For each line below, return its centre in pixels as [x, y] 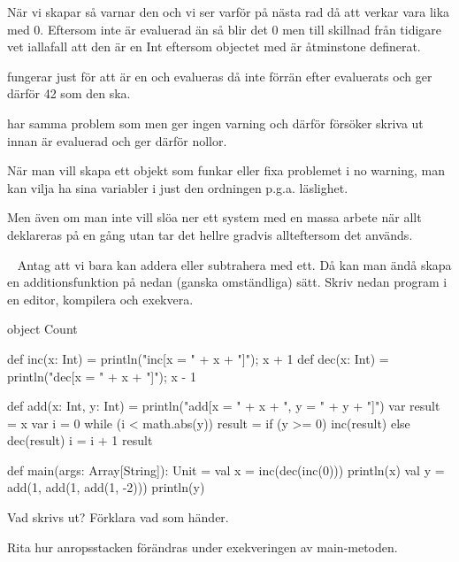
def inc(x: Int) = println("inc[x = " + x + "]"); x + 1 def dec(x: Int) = [198, 358]
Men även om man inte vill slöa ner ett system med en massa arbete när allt [214, 217]
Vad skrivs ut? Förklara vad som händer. [118, 517]
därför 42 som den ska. [69, 93]
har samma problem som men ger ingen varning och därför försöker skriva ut [215, 123]
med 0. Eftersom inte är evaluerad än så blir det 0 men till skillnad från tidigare [225, 29]
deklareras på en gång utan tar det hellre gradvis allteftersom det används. [210, 234]
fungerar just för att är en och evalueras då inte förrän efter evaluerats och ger [220, 76]
